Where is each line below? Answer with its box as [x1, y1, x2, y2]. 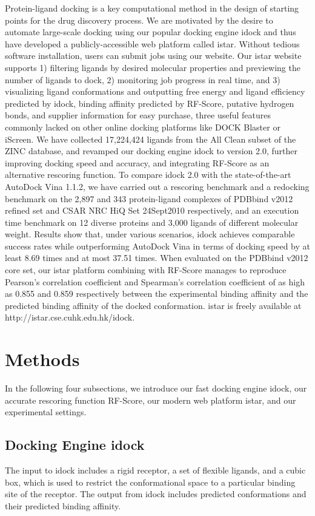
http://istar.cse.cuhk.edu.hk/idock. [5, 311, 135, 324]
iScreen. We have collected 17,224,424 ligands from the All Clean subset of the [5, 132, 296, 145]
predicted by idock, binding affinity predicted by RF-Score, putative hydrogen [5, 97, 294, 109]
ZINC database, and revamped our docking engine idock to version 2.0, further [5, 144, 297, 157]
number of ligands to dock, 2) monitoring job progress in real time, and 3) [5, 73, 280, 86]
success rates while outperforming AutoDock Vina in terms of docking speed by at [5, 239, 311, 252]
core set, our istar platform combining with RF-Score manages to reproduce [5, 263, 287, 276]
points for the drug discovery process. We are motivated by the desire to [5, 13, 273, 26]
